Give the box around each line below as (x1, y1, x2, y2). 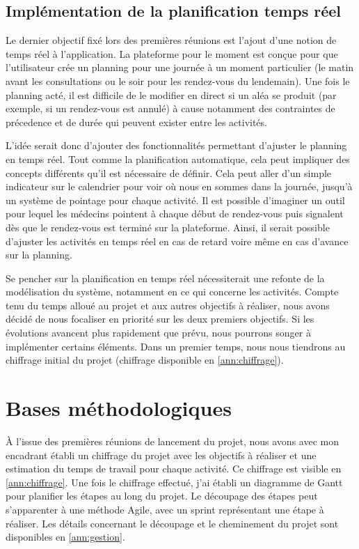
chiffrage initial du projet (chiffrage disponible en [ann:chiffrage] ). (6, 353, 284, 367)
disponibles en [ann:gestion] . (6, 529, 125, 544)
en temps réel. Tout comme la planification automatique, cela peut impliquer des (6, 151, 350, 166)
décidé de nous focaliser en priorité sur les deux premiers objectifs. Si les (6, 311, 314, 326)
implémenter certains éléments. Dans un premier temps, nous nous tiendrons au (6, 339, 346, 353)
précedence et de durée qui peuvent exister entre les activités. (6, 114, 267, 129)
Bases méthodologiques (6, 394, 232, 422)
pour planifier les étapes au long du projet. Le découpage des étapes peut (6, 488, 318, 503)
